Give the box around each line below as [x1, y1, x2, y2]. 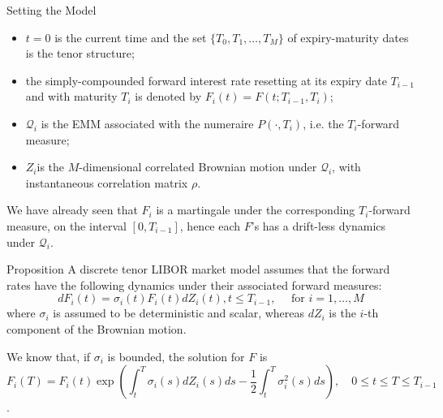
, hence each [179, 217, 241, 234]
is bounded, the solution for [107, 347, 245, 364]
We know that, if [6, 347, 91, 364]
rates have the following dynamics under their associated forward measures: [6, 276, 382, 293]
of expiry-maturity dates [287, 28, 409, 45]
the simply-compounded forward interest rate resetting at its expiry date [25, 71, 387, 88]
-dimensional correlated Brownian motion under [79, 158, 317, 175]
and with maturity [25, 88, 118, 105]
